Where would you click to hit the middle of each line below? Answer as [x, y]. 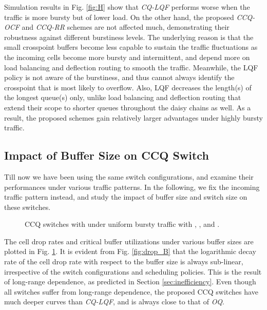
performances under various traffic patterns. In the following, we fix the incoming [132, 187]
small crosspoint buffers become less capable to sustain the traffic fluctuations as [131, 47]
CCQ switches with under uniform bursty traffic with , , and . [122, 224]
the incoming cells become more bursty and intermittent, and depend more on [127, 57]
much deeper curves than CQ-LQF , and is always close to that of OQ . [115, 302]
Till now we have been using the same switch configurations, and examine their [129, 176]
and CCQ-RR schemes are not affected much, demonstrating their [126, 27]
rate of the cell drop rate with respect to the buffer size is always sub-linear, [124, 261]
